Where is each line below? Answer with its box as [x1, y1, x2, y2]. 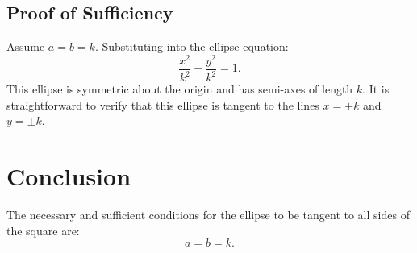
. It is [362, 81, 390, 97]
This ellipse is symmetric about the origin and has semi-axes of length [6, 81, 353, 97]
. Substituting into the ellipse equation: [94, 38, 289, 55]
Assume [6, 38, 45, 55]
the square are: [6, 222, 80, 238]
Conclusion [6, 160, 131, 193]
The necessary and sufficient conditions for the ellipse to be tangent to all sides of [6, 206, 410, 223]
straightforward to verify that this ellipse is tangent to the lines [6, 96, 319, 113]
